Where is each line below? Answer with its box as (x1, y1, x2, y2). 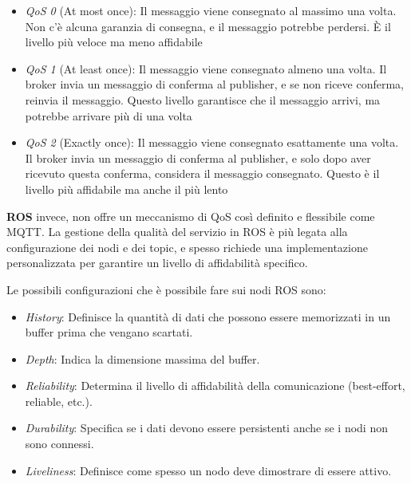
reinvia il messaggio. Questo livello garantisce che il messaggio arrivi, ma (25, 91, 381, 108)
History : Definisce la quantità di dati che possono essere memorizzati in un (25, 308, 391, 325)
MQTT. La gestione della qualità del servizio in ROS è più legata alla (6, 223, 348, 240)
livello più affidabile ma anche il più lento (25, 180, 228, 197)
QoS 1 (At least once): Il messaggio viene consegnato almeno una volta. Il (25, 60, 387, 77)
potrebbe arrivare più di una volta (25, 107, 192, 124)
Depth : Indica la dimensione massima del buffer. (25, 350, 260, 367)
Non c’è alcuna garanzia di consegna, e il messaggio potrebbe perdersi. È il (25, 18, 391, 34)
